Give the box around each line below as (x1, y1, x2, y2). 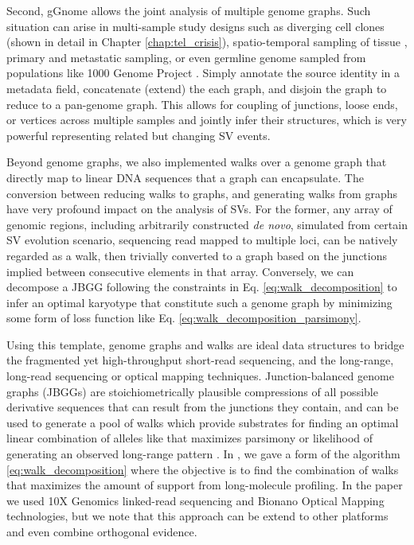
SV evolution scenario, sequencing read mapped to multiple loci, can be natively (6, 232, 398, 248)
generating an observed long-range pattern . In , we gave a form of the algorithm (6, 446, 400, 462)
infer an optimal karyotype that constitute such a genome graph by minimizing (6, 294, 393, 310)
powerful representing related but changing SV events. (6, 127, 271, 143)
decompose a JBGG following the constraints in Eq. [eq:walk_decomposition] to (6, 278, 397, 295)
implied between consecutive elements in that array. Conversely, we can (6, 263, 354, 279)
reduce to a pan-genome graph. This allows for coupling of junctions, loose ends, (6, 95, 398, 112)
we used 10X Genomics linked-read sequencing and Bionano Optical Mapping (6, 492, 385, 508)
